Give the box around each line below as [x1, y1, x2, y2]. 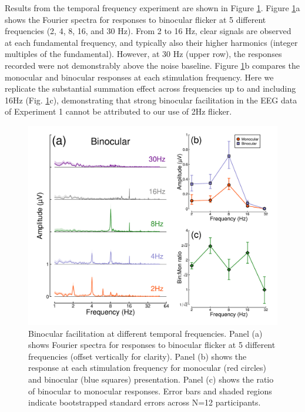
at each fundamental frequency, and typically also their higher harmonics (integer [5, 36, 298, 48]
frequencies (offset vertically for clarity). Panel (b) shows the [28, 350, 247, 362]
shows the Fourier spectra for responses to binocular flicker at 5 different [5, 13, 266, 25]
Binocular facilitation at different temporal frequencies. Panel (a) [28, 327, 263, 339]
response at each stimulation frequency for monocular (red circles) [28, 361, 266, 374]
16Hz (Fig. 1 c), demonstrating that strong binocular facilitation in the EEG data [5, 93, 297, 106]
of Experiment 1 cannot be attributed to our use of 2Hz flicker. [5, 105, 232, 118]
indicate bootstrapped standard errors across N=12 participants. [28, 396, 261, 408]
